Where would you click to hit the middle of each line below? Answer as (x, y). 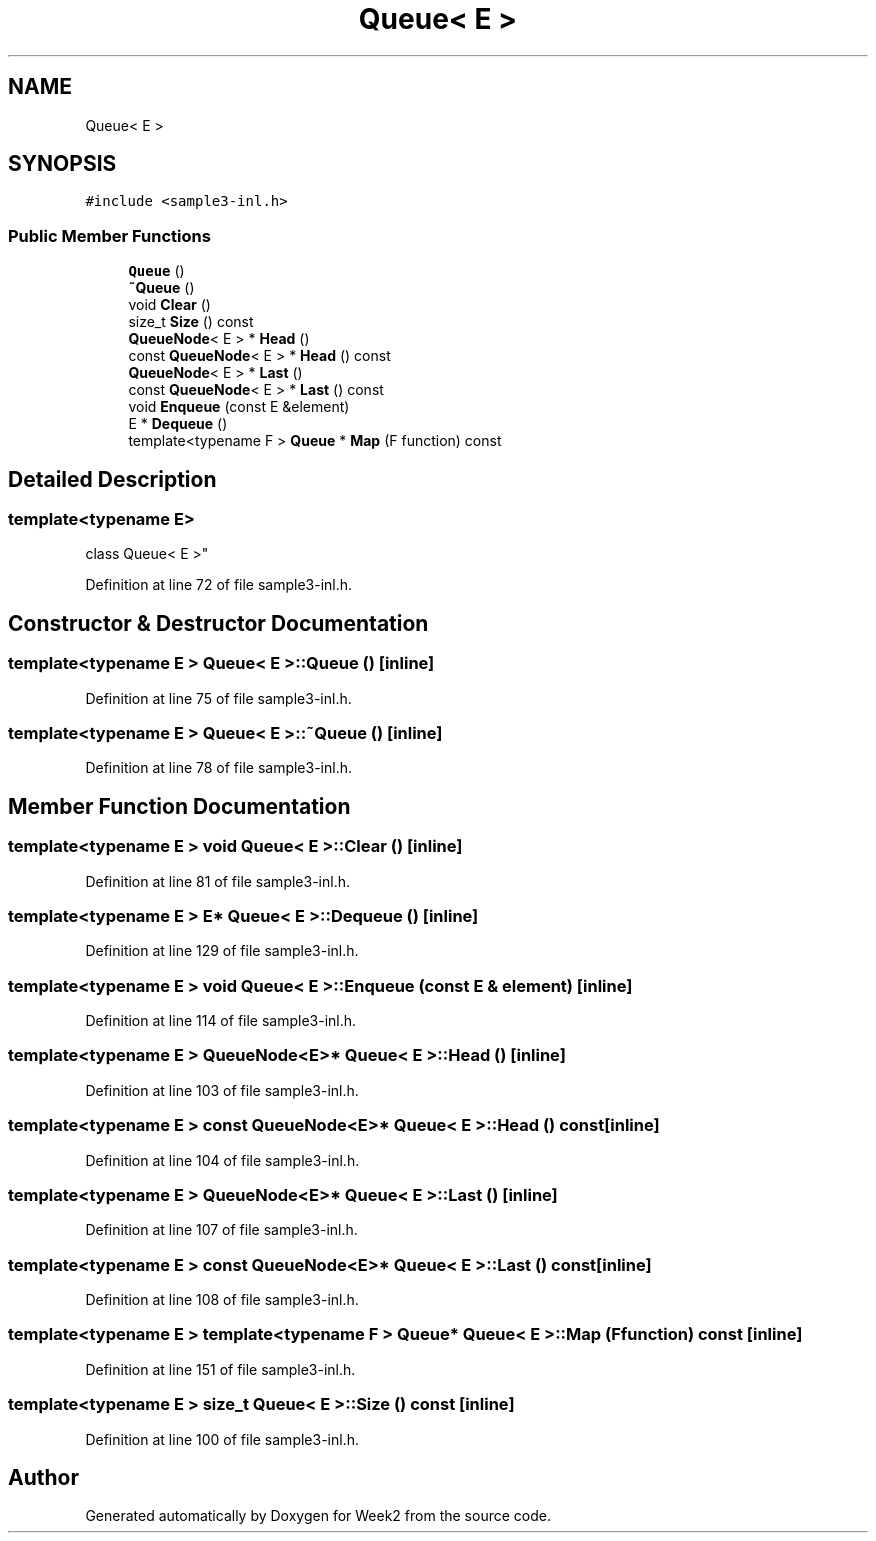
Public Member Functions (109, 235)
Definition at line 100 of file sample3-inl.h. (222, 1439)
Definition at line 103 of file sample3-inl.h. (222, 1090)
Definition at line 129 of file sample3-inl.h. (222, 951)
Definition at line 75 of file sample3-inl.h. (218, 698)
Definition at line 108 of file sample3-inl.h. (222, 1300)
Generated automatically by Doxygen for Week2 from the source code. (318, 1516)
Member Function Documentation (179, 806)
